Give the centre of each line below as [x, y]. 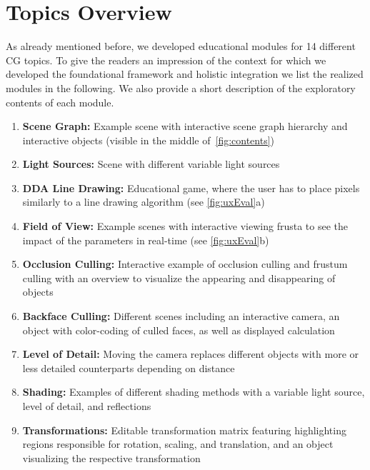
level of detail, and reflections [87, 406]
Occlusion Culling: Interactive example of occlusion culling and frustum [185, 264]
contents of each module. [60, 102]
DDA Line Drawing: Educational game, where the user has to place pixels [191, 187]
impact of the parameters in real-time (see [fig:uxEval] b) [146, 240]
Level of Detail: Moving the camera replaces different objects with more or [191, 354]
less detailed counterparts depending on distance [129, 367]
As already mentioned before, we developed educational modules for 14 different [181, 46]
